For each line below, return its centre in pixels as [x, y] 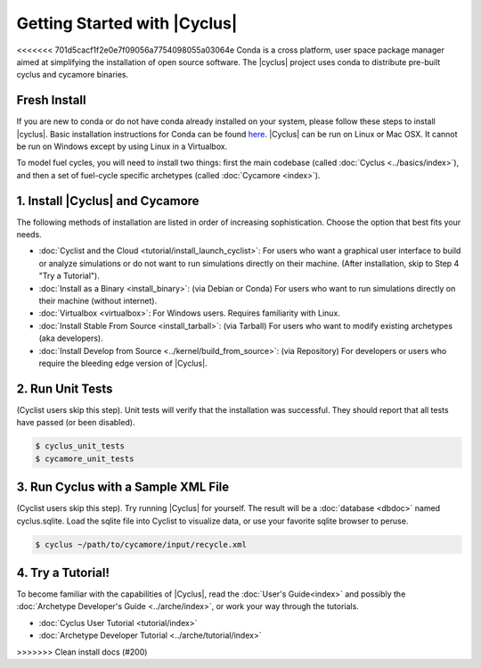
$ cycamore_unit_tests [85, 458]
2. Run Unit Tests [65, 388]
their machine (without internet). [98, 301]
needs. [29, 235]
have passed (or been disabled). [76, 423]
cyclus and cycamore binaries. [73, 75]
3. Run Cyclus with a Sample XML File [123, 487]
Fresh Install [51, 100]
